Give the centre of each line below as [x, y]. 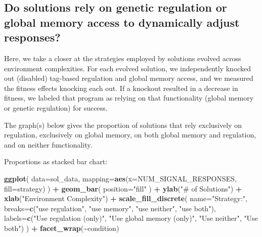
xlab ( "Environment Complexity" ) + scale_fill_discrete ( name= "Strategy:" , [126, 198]
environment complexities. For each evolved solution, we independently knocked [128, 68]
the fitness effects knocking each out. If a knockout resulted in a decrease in [121, 88]
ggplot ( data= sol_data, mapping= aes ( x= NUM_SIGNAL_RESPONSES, [120, 178]
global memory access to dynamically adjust [122, 22]
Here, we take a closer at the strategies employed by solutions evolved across [123, 58]
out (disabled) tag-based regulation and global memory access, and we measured [129, 78]
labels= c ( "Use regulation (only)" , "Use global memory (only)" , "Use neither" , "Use [131, 218]
